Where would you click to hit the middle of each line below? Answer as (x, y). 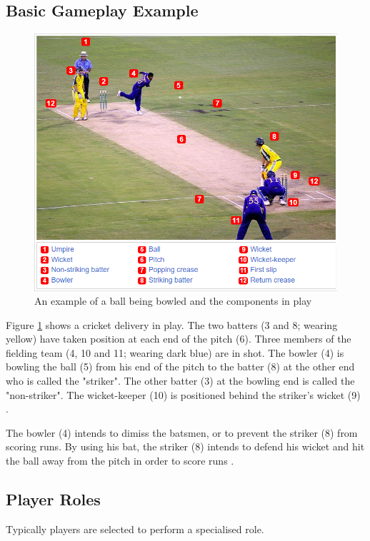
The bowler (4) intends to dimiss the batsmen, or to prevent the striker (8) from (182, 432)
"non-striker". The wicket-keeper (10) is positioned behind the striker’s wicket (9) (183, 394)
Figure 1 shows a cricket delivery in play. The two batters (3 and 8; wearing (172, 324)
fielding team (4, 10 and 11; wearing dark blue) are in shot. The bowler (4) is (175, 352)
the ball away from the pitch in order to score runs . (120, 461)
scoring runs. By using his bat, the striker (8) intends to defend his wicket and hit (185, 446)
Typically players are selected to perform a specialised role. (135, 529)
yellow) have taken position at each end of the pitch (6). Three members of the (179, 339)
